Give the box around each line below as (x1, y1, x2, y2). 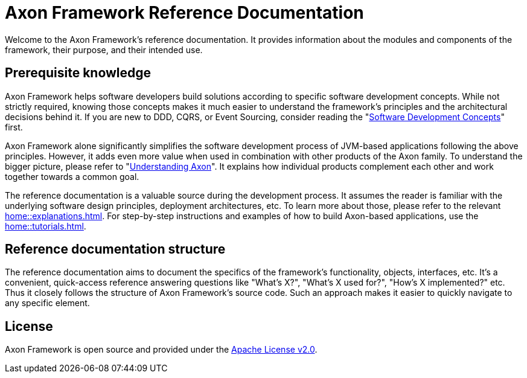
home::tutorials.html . (5, 220, 86, 231)
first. (5, 121, 23, 132)
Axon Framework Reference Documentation (5, 2, 364, 23)
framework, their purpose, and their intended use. (5, 44, 203, 55)
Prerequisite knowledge (5, 65, 152, 81)
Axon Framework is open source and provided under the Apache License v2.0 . (5, 344, 318, 355)
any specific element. (5, 298, 90, 309)
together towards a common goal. (5, 171, 139, 182)
